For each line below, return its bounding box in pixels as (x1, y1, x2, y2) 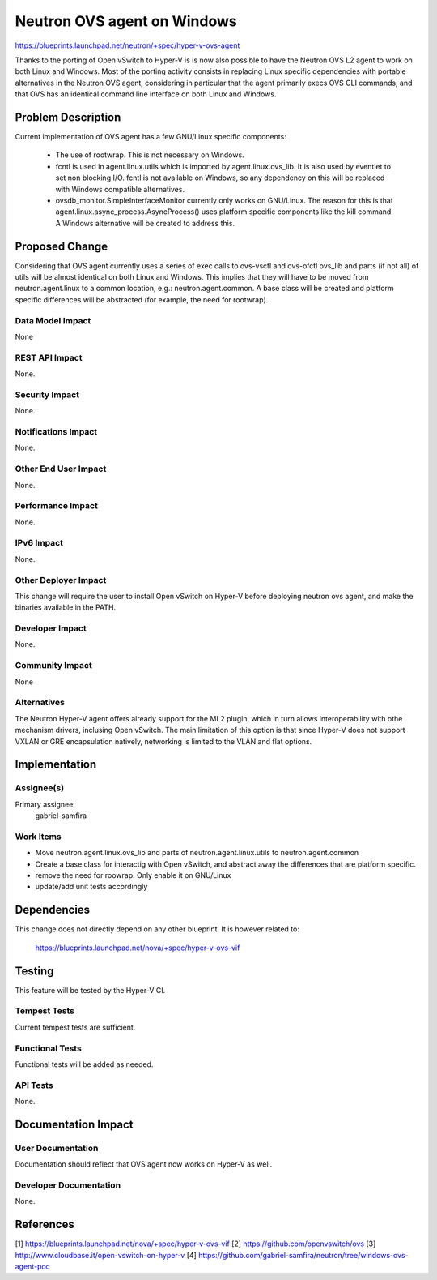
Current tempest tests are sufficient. (15, 1022, 136, 1032)
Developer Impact (15, 623, 87, 634)
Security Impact (15, 389, 80, 400)
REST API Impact (15, 352, 83, 363)
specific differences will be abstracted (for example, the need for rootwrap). (15, 294, 269, 304)
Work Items (15, 831, 62, 842)
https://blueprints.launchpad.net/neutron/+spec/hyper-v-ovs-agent (15, 41, 240, 50)
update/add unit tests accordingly (35, 882, 148, 892)
